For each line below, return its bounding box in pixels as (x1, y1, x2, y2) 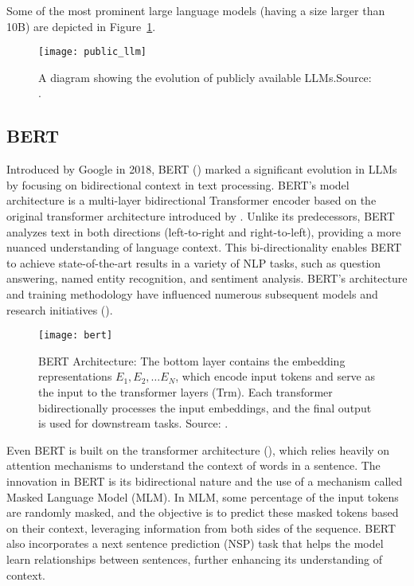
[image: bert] (38, 330, 113, 342)
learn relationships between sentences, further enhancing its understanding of (6, 550, 383, 567)
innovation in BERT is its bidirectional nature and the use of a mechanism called (6, 472, 403, 489)
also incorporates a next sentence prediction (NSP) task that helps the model (6, 535, 384, 552)
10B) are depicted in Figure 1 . (6, 18, 156, 34)
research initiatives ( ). (6, 301, 113, 318)
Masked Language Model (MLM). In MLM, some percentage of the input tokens (6, 488, 399, 505)
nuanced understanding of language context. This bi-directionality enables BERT (6, 239, 402, 256)
